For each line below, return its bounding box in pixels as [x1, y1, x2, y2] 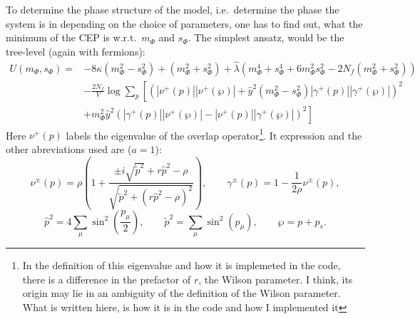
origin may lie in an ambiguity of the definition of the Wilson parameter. [22, 286, 341, 300]
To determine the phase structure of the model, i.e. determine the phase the [6, 2, 339, 16]
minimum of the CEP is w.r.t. [6, 30, 137, 45]
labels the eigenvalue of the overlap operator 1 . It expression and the [66, 125, 362, 142]
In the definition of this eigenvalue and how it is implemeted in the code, [22, 257, 341, 272]
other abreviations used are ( [6, 141, 132, 156]
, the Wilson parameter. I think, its [198, 271, 353, 286]
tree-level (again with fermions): [6, 43, 145, 58]
